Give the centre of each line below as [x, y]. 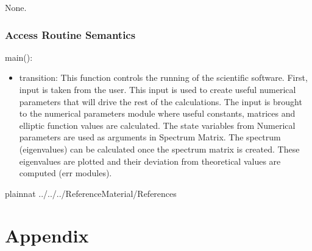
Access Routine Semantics [70, 34]
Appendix [47, 235]
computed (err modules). [66, 173]
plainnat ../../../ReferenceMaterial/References [91, 193]
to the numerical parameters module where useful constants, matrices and [157, 113]
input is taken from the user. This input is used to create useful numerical [158, 89]
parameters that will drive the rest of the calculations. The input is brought [161, 101]
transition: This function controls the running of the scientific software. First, [163, 77]
